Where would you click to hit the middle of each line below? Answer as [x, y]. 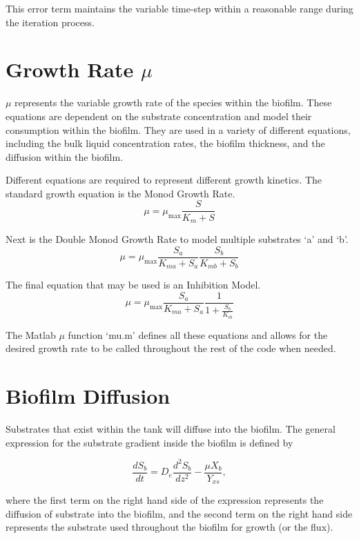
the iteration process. [50, 22]
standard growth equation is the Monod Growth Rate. [120, 193]
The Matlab [31, 334]
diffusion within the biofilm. [65, 156]
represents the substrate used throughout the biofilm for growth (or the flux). [169, 527]
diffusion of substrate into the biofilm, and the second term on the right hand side [179, 513]
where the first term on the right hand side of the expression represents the [165, 500]
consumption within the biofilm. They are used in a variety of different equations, [178, 129]
